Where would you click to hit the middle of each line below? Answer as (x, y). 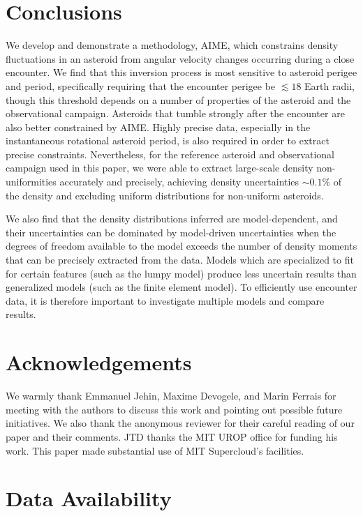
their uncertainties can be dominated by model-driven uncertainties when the (171, 232)
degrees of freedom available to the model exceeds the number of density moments (181, 246)
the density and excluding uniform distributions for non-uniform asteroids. (165, 195)
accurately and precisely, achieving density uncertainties (179, 182)
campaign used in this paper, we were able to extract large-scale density (160, 168)
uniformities (31, 182)
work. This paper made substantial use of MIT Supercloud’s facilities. (155, 450)
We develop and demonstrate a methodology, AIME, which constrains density (172, 45)
